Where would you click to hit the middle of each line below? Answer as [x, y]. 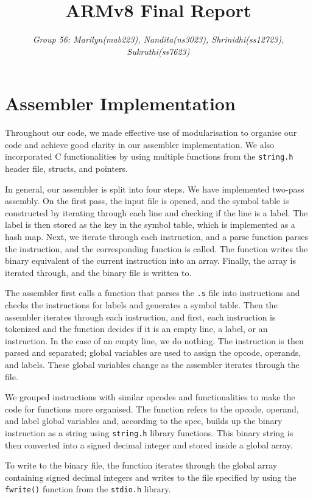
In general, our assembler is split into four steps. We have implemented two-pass [155, 189]
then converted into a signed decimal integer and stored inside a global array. [149, 444]
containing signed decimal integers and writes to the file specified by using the [151, 477]
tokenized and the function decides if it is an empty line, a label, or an [136, 329]
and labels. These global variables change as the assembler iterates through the [152, 365]
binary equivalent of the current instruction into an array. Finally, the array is [150, 260]
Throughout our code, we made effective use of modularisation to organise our [151, 133]
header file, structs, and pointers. [66, 168]
